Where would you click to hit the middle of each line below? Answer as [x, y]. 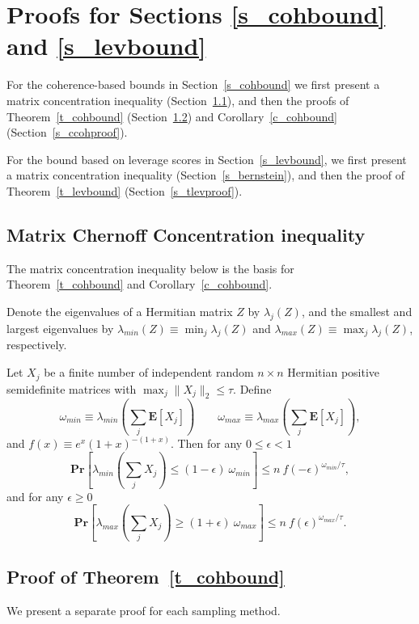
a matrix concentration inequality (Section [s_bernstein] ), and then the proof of [205, 175]
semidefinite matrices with [72, 388]
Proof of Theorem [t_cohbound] [146, 577]
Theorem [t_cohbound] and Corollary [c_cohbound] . [140, 284]
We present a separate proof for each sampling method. [144, 611]
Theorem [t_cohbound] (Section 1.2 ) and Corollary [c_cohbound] [172, 116]
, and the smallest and [357, 311]
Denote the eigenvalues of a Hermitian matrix [120, 311]
